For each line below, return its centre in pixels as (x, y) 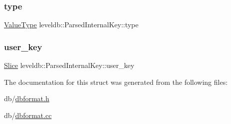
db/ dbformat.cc (28, 115)
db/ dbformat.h (27, 98)
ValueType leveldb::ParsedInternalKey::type (71, 25)
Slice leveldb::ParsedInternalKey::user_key (69, 65)
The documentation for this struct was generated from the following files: (116, 82)
